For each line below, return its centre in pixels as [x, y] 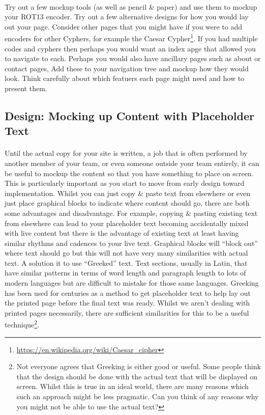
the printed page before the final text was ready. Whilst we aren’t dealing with [127, 303]
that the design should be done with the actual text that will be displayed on [137, 376]
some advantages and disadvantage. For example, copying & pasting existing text [131, 213]
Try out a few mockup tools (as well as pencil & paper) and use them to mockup [131, 6]
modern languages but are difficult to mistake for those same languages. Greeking [132, 283]
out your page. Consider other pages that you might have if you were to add [123, 26]
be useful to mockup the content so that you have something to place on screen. [129, 173]
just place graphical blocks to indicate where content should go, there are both [127, 203]
